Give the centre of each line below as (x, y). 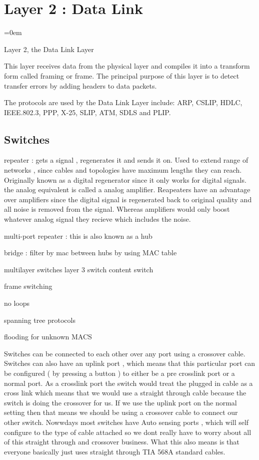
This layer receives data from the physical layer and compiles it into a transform (127, 66)
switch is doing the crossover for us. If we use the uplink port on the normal (120, 402)
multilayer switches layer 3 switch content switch (79, 269)
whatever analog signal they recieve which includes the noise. (97, 219)
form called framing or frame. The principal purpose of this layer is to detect (122, 75)
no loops (17, 303)
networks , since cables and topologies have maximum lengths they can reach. (123, 170)
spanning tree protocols (40, 320)
